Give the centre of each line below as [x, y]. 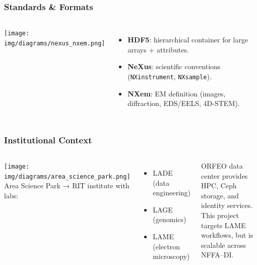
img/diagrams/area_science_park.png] [67, 176]
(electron [167, 246]
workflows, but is [227, 235]
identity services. [227, 205]
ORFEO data [222, 166]
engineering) [172, 193]
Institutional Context [48, 140]
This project [220, 215]
